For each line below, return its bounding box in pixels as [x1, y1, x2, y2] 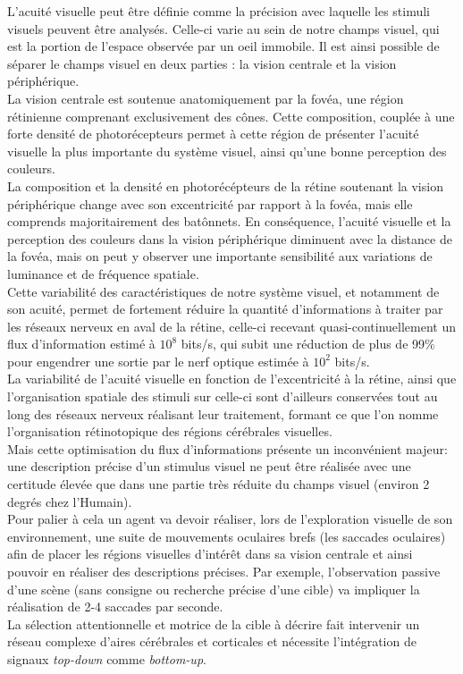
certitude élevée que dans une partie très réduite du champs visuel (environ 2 [7, 475, 430, 493]
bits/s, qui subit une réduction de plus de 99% [181, 334, 435, 353]
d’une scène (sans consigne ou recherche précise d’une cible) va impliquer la [7, 579, 420, 598]
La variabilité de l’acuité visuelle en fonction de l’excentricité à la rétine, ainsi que [7, 369, 457, 388]
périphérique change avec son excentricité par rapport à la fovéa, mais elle [7, 194, 413, 213]
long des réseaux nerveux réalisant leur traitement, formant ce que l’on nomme [7, 404, 439, 423]
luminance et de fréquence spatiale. [7, 264, 199, 282]
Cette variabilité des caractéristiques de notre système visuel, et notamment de [7, 282, 440, 300]
